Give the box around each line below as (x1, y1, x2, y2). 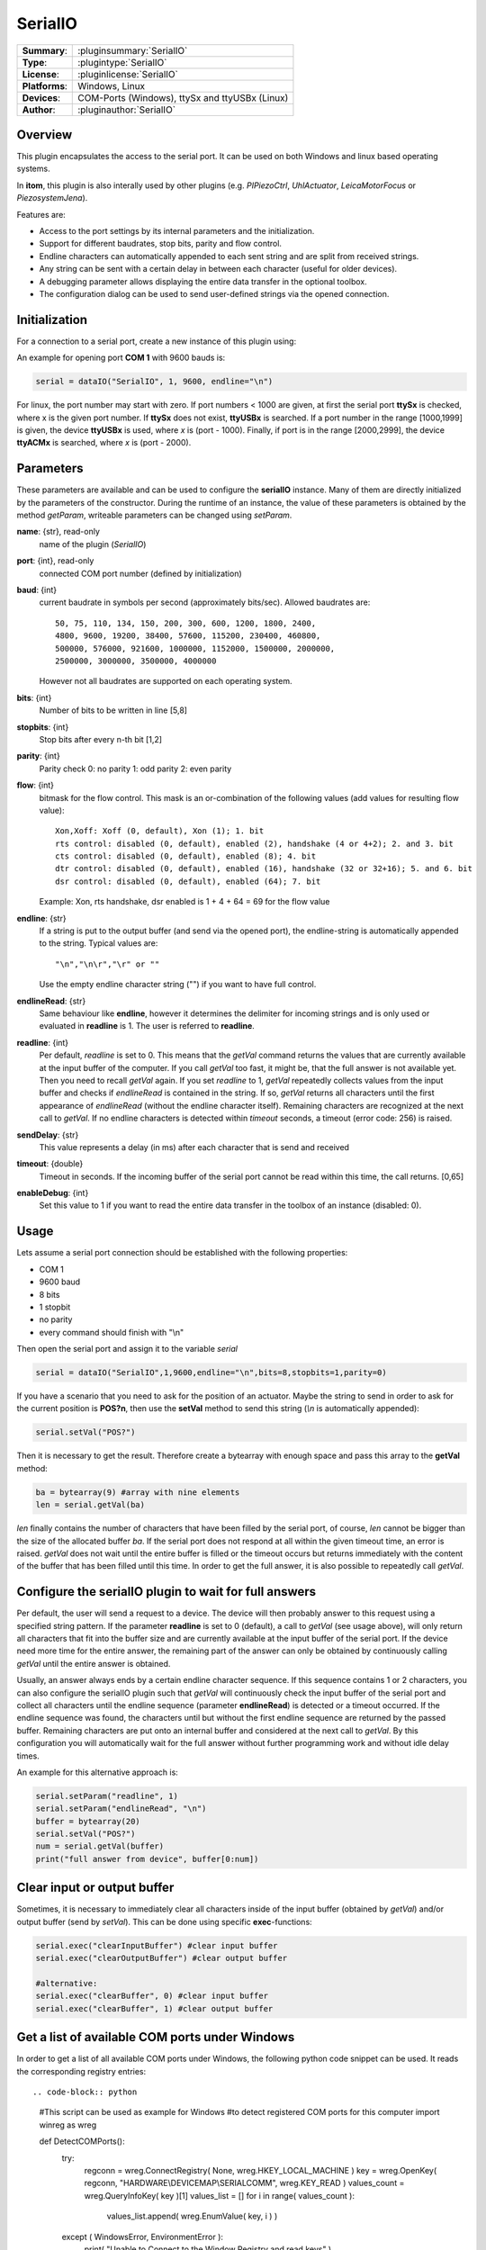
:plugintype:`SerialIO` (77, 56, 167, 68)
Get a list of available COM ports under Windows (16, 2029, 295, 2045)
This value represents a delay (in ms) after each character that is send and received (39, 1141, 350, 1152)
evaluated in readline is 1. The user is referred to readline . (39, 1021, 256, 1031)
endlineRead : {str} (16, 995, 86, 1006)
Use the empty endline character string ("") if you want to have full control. (39, 979, 317, 990)
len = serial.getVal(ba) (35, 1499, 146, 1510)
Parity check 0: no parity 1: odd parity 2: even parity (39, 763, 232, 774)
